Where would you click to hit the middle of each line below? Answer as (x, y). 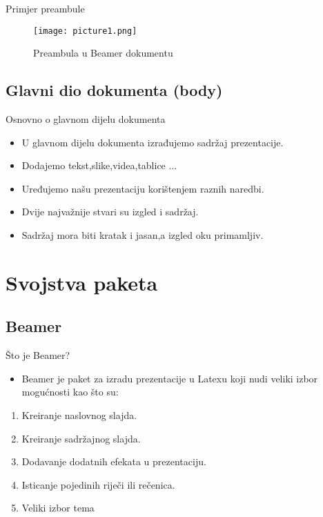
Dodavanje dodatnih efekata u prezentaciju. (114, 461)
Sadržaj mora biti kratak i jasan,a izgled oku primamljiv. (143, 235)
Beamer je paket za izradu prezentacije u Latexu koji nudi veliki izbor (170, 378)
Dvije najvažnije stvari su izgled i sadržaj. (110, 212)
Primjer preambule (45, 8)
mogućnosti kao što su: (70, 392)
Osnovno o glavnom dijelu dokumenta (86, 119)
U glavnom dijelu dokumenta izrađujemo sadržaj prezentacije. (153, 142)
